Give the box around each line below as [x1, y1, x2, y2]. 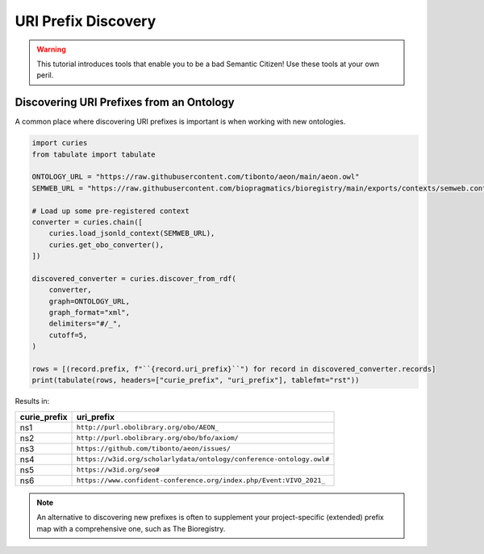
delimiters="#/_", [48, 319, 122, 329]
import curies [31, 138, 88, 148]
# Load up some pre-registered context [31, 206, 190, 216]
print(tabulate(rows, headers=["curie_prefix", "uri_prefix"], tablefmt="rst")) [31, 376, 360, 385]
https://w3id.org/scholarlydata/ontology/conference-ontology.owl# [77, 455, 330, 464]
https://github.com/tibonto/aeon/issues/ [77, 444, 232, 453]
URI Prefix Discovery [15, 12, 156, 30]
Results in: [15, 397, 50, 406]
